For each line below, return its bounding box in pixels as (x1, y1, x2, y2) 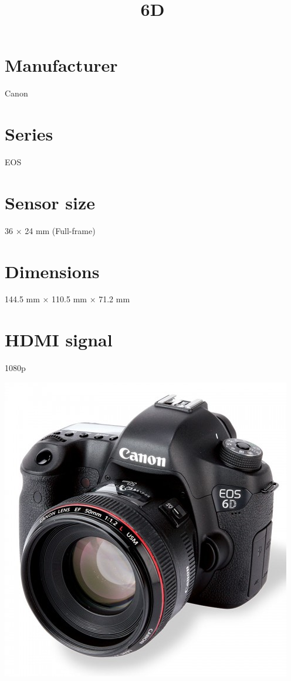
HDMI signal (5, 328, 113, 352)
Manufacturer (5, 53, 118, 77)
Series (5, 122, 53, 146)
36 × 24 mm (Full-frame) (5, 224, 96, 236)
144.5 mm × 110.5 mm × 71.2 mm (5, 293, 130, 305)
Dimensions (5, 259, 100, 283)
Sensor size (5, 190, 96, 214)
